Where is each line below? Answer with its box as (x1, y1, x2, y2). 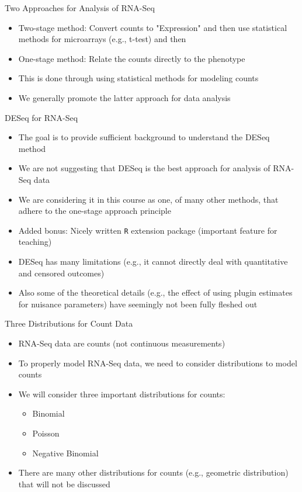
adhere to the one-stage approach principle (18, 205, 171, 217)
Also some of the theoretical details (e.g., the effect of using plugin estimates (18, 286, 293, 299)
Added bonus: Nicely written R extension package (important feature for (18, 224, 277, 236)
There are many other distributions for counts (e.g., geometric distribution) (18, 466, 289, 479)
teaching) (18, 235, 52, 248)
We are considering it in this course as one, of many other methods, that (18, 193, 279, 205)
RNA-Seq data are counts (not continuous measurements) (18, 337, 225, 349)
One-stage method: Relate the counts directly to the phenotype (18, 52, 245, 64)
